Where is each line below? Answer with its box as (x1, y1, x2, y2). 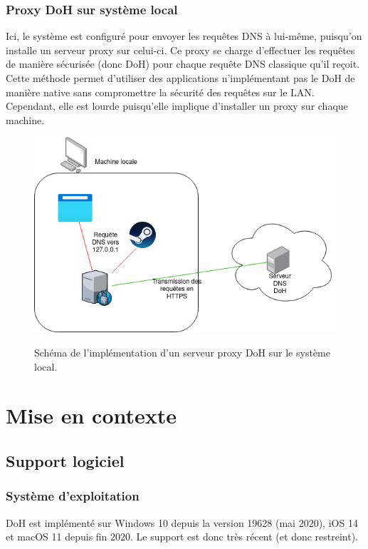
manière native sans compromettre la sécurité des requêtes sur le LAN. (6, 84, 315, 99)
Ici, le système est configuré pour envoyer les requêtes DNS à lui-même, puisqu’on (6, 29, 362, 43)
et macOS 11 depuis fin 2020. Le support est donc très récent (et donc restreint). (6, 529, 359, 544)
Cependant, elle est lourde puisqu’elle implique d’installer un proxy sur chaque (6, 98, 348, 113)
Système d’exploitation (6, 487, 140, 505)
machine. (6, 112, 45, 127)
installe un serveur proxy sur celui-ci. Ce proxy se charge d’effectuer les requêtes (6, 42, 355, 57)
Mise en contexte (6, 401, 177, 430)
